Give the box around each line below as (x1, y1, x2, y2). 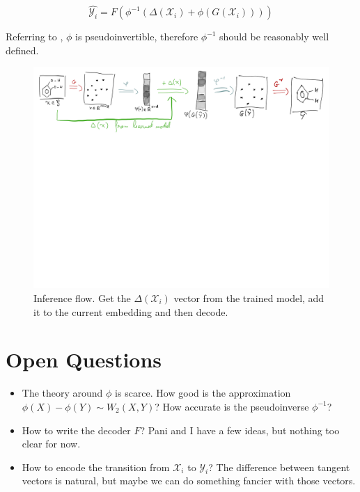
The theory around (22, 386, 103, 400)
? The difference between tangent (208, 459, 350, 474)
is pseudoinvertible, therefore (75, 29, 198, 44)
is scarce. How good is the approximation (115, 386, 291, 400)
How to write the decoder (22, 422, 131, 437)
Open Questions (6, 345, 162, 374)
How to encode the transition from (22, 459, 170, 474)
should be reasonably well (219, 29, 329, 44)
